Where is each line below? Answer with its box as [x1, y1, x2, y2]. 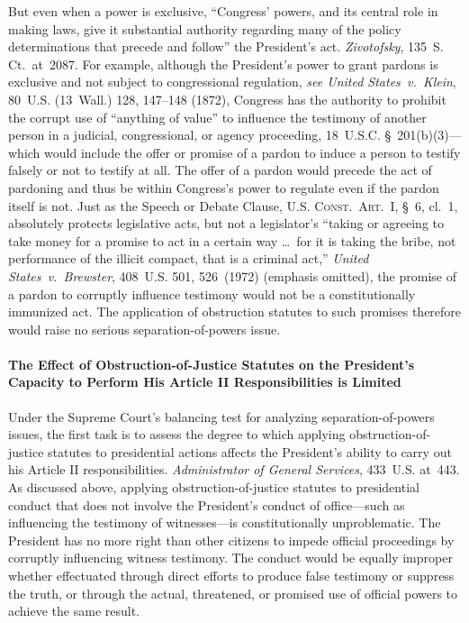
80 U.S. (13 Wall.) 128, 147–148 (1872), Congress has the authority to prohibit [8, 89, 446, 108]
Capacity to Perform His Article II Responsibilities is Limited [8, 372, 401, 391]
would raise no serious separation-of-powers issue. [8, 319, 281, 338]
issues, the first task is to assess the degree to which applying [8, 425, 346, 444]
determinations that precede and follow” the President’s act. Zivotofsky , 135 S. [8, 37, 444, 56]
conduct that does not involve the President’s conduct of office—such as [8, 495, 405, 514]
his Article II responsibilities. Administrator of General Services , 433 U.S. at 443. [8, 460, 460, 479]
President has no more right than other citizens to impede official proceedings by [8, 530, 455, 549]
